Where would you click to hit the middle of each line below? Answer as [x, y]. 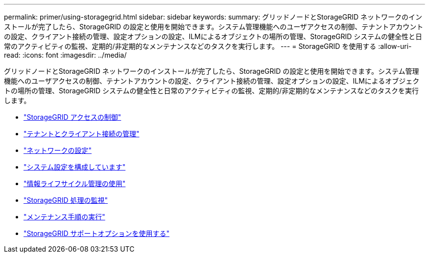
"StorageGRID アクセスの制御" [72, 117]
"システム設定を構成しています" [75, 167]
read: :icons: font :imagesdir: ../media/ [65, 55]
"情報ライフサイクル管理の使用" [75, 183]
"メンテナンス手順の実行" [64, 217]
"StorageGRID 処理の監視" [66, 200]
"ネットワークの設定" [58, 150]
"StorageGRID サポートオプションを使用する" [96, 233]
